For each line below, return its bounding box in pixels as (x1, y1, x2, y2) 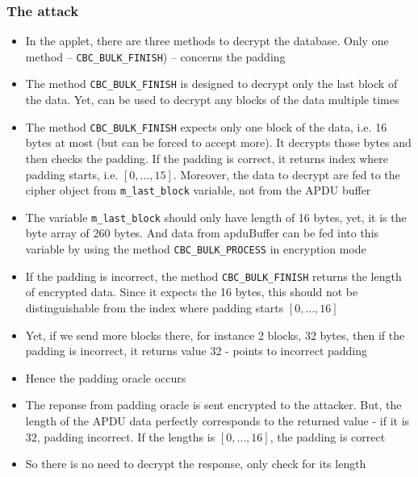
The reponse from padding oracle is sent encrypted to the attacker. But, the (25, 396, 402, 413)
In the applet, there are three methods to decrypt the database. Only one (25, 32, 389, 49)
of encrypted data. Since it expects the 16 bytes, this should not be (25, 283, 358, 300)
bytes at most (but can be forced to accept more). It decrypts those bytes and (25, 134, 412, 151)
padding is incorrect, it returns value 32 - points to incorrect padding (25, 342, 368, 359)
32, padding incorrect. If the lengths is (25, 428, 215, 445)
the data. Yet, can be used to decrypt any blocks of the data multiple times (25, 91, 399, 108)
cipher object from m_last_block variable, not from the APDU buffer (25, 182, 371, 199)
